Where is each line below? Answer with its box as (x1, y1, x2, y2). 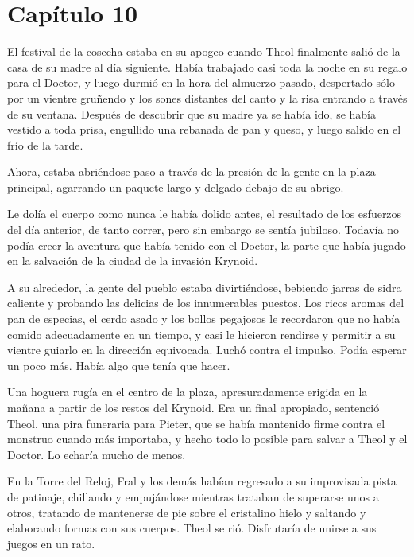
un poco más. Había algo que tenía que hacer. (7, 356, 230, 373)
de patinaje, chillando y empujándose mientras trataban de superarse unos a (7, 488, 379, 504)
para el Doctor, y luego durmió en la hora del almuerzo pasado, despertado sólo (7, 74, 395, 91)
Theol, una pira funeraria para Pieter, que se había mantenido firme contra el (7, 415, 385, 431)
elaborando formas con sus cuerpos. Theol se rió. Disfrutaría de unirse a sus (7, 520, 377, 536)
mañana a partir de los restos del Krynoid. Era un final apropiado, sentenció (7, 399, 380, 415)
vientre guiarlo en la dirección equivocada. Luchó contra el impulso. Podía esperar (7, 341, 407, 358)
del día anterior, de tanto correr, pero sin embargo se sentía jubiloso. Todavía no (7, 221, 399, 238)
